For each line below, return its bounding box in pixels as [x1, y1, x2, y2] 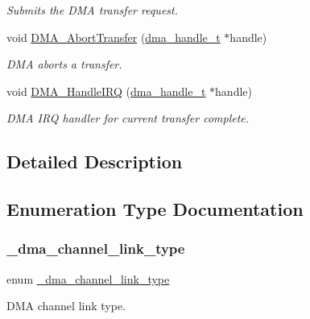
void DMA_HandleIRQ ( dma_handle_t [6, 82, 206, 99]
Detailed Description [6, 149, 183, 174]
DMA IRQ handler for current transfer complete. [6, 110, 250, 126]
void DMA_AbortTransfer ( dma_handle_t [6, 28, 221, 45]
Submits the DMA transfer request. [6, 2, 178, 18]
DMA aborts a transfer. [6, 56, 122, 72]
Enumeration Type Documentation [6, 197, 304, 222]
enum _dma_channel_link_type [6, 270, 170, 287]
